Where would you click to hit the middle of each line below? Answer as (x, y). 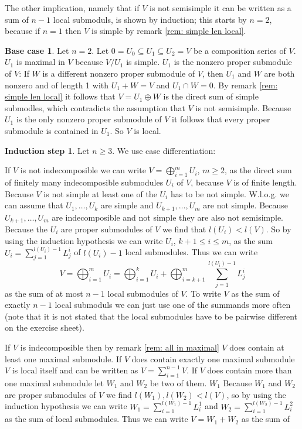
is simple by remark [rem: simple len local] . (169, 31)
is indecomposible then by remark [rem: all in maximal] (120, 347)
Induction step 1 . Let (47, 150)
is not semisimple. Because (243, 107)
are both (279, 73)
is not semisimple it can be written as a (220, 8)
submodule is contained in (52, 130)
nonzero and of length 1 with (57, 85)
